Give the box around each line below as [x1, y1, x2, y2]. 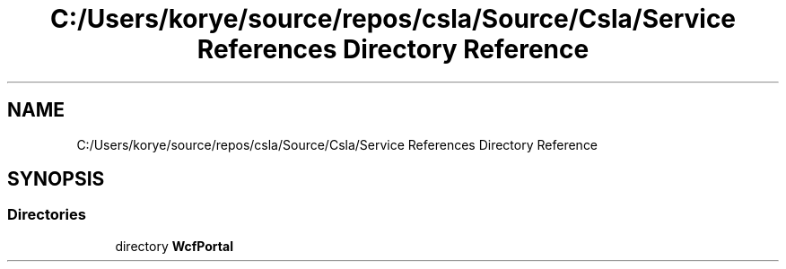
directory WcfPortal [115, 238, 233, 254]
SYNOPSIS [7, 168, 105, 191]
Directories [7, 205, 86, 224]
